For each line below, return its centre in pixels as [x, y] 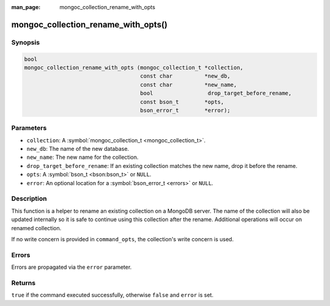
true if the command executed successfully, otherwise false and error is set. [112, 295]
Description [29, 199]
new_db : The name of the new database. [78, 149]
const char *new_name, [189, 85]
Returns [24, 283]
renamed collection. [36, 228]
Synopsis [25, 42]
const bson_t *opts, [182, 102]
